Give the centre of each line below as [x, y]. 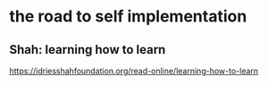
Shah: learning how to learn [88, 50]
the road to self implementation [128, 17]
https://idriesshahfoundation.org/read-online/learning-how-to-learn [134, 71]
